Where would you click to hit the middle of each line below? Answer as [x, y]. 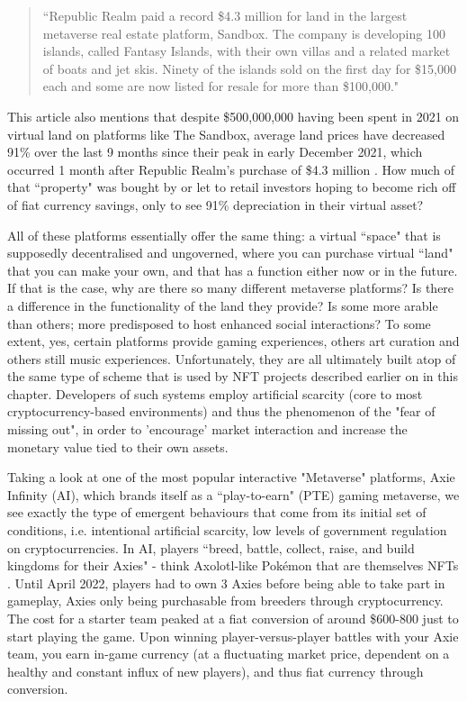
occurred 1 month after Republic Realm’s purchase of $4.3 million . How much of [231, 169]
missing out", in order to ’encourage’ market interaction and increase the [207, 429]
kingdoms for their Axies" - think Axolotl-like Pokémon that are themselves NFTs [233, 565]
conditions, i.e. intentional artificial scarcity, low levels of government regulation [227, 530]
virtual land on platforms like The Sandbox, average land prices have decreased [226, 134]
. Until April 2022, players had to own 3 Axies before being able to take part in [226, 583]
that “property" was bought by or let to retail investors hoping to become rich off [232, 187]
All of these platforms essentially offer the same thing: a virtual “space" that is [224, 235]
